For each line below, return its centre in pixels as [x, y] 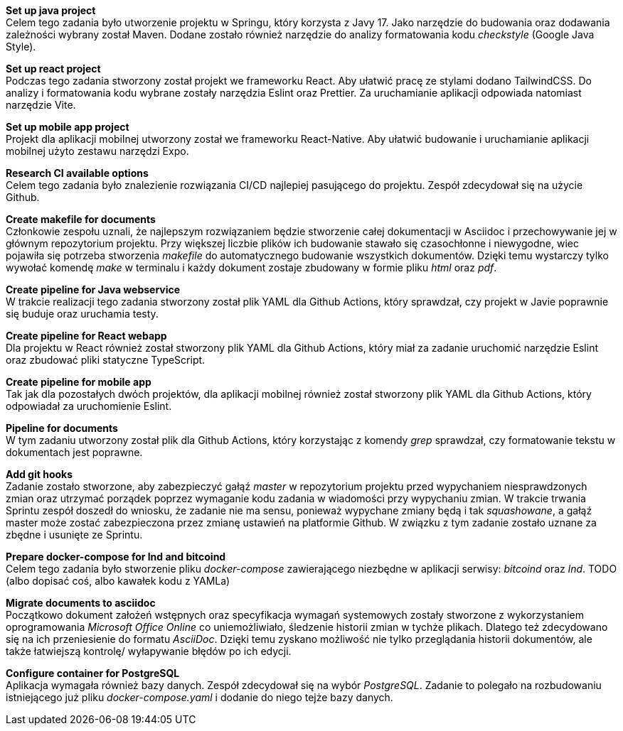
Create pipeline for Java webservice [93, 289]
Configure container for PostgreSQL [93, 673]
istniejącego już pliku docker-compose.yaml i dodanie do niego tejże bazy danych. [199, 697]
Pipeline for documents [62, 428]
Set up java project [51, 10]
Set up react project [53, 69]
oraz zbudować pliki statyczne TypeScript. [106, 360]
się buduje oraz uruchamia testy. [82, 314]
